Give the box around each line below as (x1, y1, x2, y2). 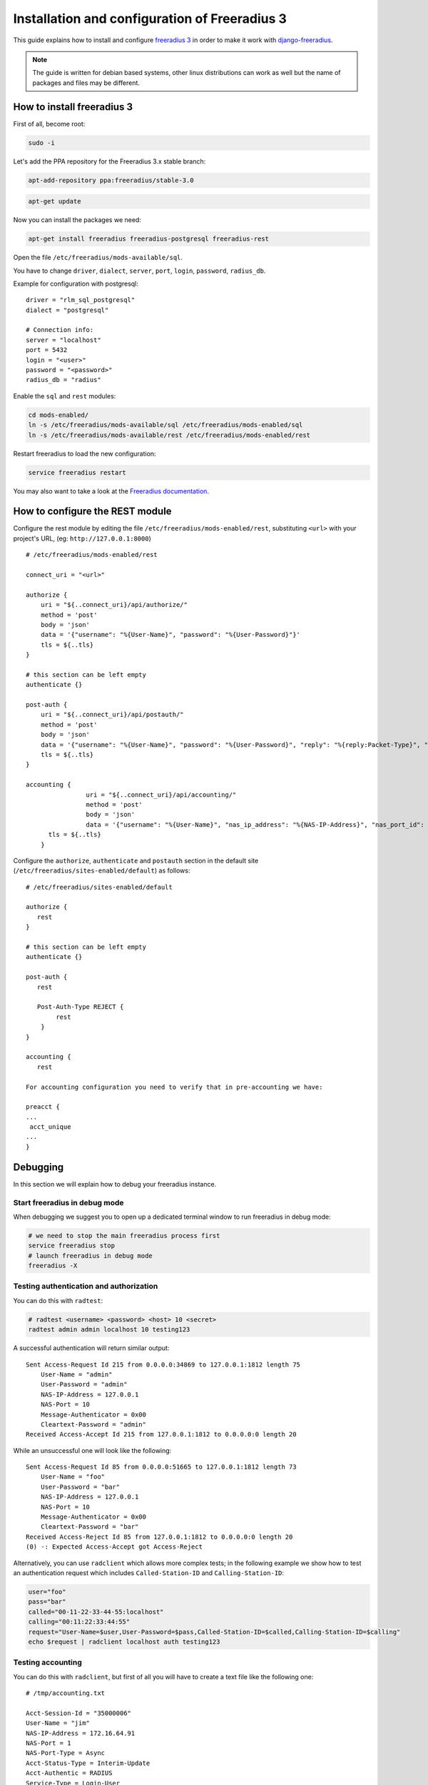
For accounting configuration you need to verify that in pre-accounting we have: (26, 1082, 323, 1091)
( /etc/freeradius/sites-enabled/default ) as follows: (13, 866, 190, 875)
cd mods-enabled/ (28, 411, 89, 419)
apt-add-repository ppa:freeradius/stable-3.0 (28, 176, 194, 184)
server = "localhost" (26, 336, 101, 344)
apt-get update (28, 197, 81, 206)
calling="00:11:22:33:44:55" (28, 1618, 131, 1626)
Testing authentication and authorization (13, 1282, 158, 1292)
